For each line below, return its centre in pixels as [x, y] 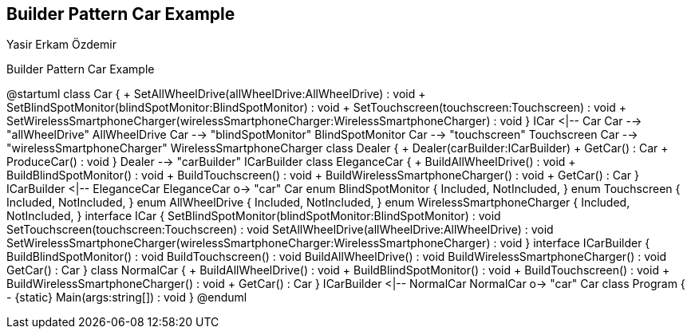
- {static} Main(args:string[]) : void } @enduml [127, 298]
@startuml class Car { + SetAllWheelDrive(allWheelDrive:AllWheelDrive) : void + [216, 94]
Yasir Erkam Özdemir [61, 45]
